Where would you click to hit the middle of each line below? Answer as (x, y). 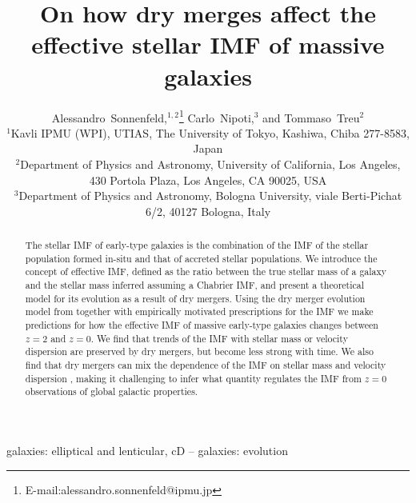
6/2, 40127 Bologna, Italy (208, 211)
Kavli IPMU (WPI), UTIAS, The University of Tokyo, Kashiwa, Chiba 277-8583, (210, 132)
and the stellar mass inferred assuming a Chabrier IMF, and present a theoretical (195, 285)
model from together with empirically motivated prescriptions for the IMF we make (199, 311)
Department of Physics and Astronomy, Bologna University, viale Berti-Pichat (210, 196)
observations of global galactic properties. (112, 391)
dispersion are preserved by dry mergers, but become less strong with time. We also (199, 351)
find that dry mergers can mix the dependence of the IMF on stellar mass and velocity (206, 365)
